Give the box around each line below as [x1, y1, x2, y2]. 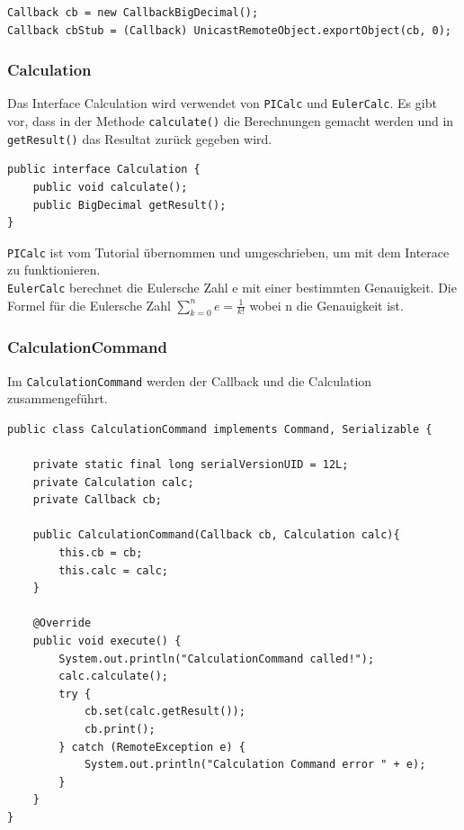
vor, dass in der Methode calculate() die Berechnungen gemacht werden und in [7, 112, 454, 131]
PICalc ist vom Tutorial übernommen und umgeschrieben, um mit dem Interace [7, 242, 450, 261]
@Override [32, 617, 92, 630]
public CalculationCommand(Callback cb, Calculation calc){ [32, 528, 400, 542]
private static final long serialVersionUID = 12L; [32, 458, 349, 472]
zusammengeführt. [7, 389, 108, 408]
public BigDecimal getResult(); [32, 198, 227, 212]
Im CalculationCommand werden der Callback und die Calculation [7, 371, 372, 390]
